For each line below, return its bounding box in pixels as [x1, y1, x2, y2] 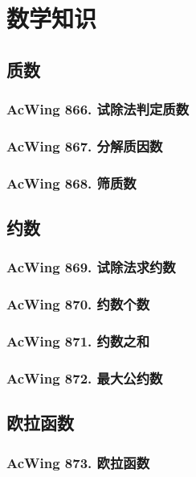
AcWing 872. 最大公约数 [6, 367, 163, 388]
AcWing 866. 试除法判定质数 [6, 99, 190, 119]
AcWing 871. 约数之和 [6, 331, 149, 351]
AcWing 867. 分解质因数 [6, 135, 163, 156]
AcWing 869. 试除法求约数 [6, 257, 176, 277]
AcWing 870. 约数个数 [6, 294, 149, 314]
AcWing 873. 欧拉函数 [6, 452, 149, 472]
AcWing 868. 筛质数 [6, 172, 137, 193]
